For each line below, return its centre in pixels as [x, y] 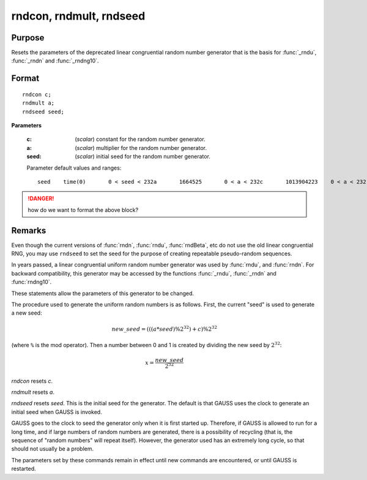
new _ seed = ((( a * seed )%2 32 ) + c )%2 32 [164, 328]
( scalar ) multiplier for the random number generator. [141, 148]
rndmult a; [39, 103]
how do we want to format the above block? [83, 210]
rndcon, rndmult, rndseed [78, 16]
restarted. [24, 469]
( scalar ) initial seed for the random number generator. [143, 157]
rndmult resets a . [33, 392]
